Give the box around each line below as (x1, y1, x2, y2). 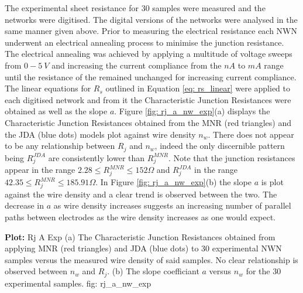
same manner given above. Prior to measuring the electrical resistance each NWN (5, 25, 298, 37)
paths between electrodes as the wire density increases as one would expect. (5, 210, 276, 223)
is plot (261, 176, 284, 188)
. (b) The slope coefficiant (107, 265, 199, 277)
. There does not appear (208, 128, 294, 140)
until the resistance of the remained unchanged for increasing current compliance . (5, 70, 297, 83)
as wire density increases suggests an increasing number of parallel (53, 199, 291, 212)
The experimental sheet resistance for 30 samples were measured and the (5, 2, 266, 13)
